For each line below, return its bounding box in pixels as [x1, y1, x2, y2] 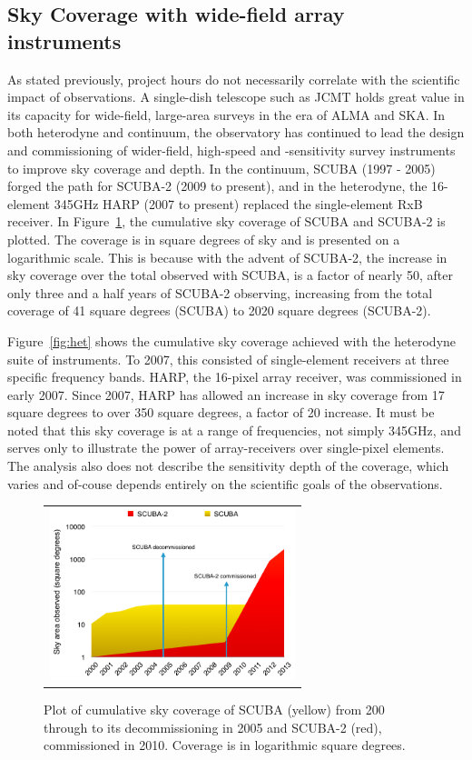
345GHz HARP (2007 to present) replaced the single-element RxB [54, 194, 423, 213]
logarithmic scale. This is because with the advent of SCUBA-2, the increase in [7, 247, 447, 266]
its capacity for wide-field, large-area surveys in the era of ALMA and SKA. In [7, 105, 446, 124]
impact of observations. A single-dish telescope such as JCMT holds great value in [7, 87, 465, 106]
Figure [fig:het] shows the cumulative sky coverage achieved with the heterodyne [7, 331, 457, 350]
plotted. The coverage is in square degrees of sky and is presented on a [7, 229, 400, 248]
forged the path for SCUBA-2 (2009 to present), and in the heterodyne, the [7, 176, 428, 195]
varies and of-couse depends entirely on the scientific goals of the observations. [7, 474, 443, 493]
